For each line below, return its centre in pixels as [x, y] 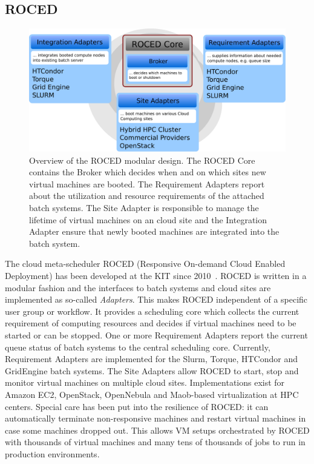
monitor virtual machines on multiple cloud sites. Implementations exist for [145, 382]
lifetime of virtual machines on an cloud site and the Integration [148, 219]
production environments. [52, 453]
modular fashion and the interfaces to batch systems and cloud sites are [138, 287]
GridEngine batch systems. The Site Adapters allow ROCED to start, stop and [152, 370]
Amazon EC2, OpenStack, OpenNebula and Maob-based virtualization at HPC [152, 394]
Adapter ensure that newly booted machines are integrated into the [154, 231]
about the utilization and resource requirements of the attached [147, 196]
